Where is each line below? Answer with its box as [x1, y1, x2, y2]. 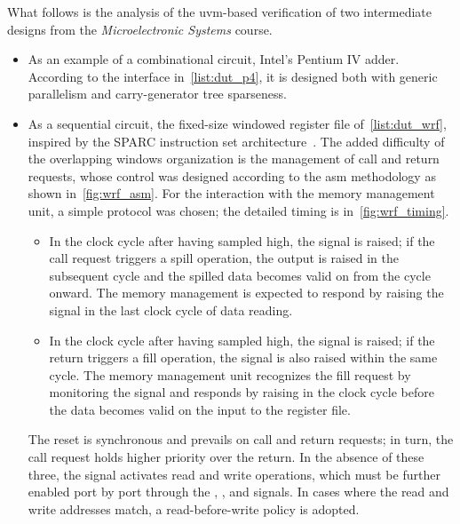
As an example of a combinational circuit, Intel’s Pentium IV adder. [28, 50, 400, 68]
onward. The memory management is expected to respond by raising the [49, 283, 444, 302]
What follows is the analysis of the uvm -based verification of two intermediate [7, 3, 432, 20]
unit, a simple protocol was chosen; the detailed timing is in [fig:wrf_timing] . [28, 201, 449, 219]
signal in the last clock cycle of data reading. [49, 300, 293, 319]
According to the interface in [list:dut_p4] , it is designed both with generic [28, 67, 438, 85]
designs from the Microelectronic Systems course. [7, 20, 273, 38]
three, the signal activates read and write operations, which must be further [28, 464, 440, 483]
